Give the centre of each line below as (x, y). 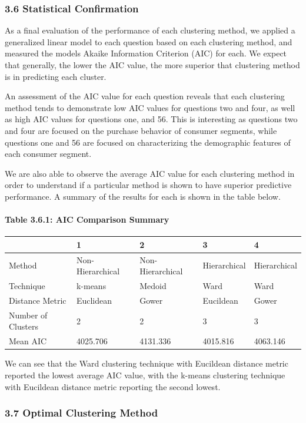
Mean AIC (28, 341)
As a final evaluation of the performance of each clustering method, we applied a (150, 30)
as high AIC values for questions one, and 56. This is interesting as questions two (151, 119)
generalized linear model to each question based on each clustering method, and (149, 41)
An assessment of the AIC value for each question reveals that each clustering (145, 96)
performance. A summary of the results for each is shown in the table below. (143, 196)
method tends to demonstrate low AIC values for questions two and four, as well (150, 107)
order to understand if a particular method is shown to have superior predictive (148, 185)
